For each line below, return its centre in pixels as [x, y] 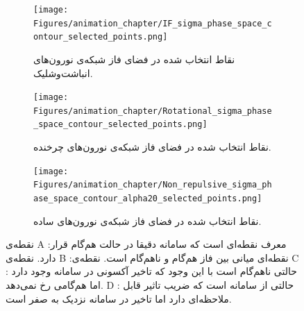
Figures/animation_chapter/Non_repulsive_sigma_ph [153, 185]
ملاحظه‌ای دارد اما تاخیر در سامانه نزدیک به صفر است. [119, 298]
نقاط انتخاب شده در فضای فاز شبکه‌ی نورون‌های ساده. [147, 220]
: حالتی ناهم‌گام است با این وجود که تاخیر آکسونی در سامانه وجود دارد [151, 271]
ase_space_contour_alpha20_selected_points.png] [148, 199]
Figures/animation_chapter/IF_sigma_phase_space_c [153, 23]
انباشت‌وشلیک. [63, 73]
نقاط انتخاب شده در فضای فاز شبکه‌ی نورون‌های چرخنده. [152, 147]
